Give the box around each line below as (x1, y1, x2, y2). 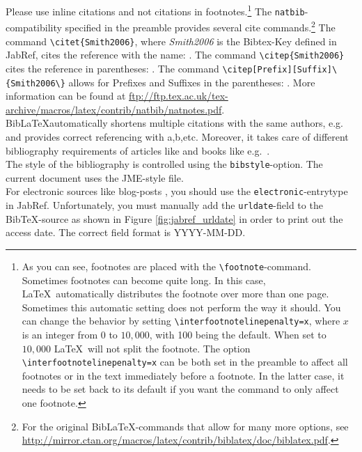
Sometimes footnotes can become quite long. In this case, (22, 272, 266, 287)
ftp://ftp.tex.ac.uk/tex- (129, 88, 228, 103)
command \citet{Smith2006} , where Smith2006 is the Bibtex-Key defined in (6, 33, 337, 48)
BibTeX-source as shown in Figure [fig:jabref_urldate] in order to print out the (6, 211, 343, 226)
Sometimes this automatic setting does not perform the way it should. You (22, 299, 341, 314)
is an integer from (22, 327, 98, 341)
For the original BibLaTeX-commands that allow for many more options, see (22, 419, 349, 433)
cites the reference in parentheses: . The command (6, 61, 219, 75)
